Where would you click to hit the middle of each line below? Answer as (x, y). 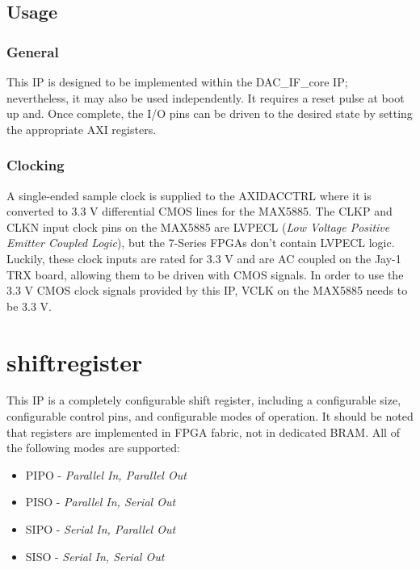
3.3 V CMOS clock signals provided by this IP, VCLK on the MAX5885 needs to (207, 290)
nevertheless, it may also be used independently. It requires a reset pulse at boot (206, 97)
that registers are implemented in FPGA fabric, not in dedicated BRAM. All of (203, 432)
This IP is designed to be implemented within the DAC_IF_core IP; (177, 82)
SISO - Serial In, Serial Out (95, 556)
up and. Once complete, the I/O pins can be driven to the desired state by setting (210, 113)
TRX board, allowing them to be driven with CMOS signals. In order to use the (205, 274)
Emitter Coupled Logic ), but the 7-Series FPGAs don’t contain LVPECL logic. (201, 243)
